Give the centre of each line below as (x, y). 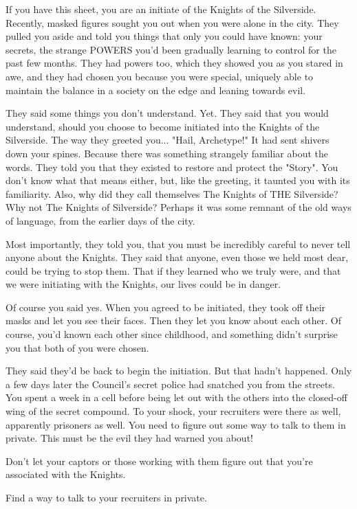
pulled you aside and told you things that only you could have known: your (164, 36)
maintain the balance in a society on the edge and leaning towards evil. (156, 90)
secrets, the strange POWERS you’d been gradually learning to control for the (171, 49)
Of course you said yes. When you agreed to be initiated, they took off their (166, 307)
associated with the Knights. (66, 474)
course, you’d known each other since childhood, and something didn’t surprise (172, 334)
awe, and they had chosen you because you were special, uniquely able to (160, 76)
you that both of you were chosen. (77, 347)
